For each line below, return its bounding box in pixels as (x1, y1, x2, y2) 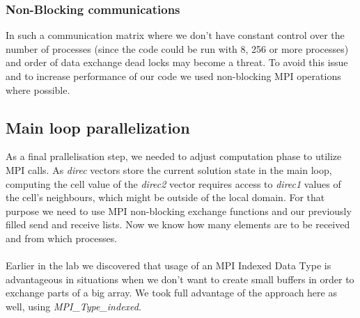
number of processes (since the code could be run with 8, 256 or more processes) (6, 41, 349, 56)
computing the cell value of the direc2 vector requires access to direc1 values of (6, 176, 341, 191)
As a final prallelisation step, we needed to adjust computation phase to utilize (6, 149, 342, 164)
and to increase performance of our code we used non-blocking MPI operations (6, 69, 341, 83)
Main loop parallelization (6, 116, 190, 138)
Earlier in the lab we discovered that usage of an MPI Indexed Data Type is (6, 258, 331, 273)
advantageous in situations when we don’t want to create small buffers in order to (6, 271, 354, 286)
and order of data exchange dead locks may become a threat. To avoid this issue (6, 55, 348, 70)
